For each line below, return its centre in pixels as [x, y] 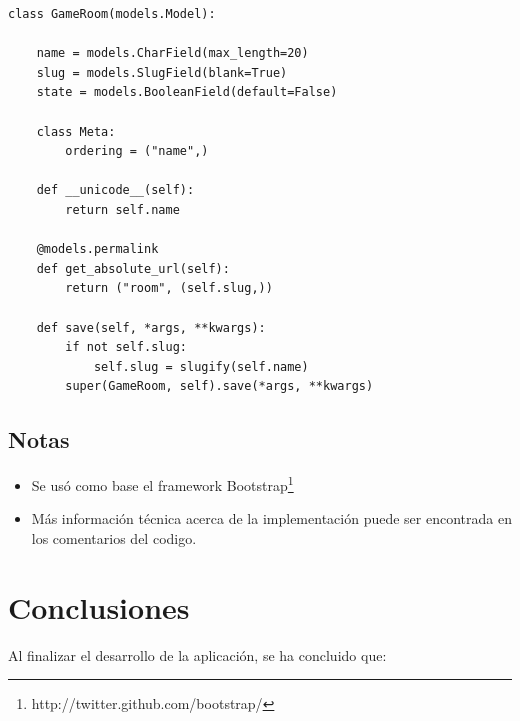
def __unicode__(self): [115, 190]
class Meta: [76, 131]
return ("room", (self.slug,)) [169, 288]
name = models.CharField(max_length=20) [172, 53]
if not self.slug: [126, 347]
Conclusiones [99, 606]
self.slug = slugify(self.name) [201, 366]
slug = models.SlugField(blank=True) [162, 72]
